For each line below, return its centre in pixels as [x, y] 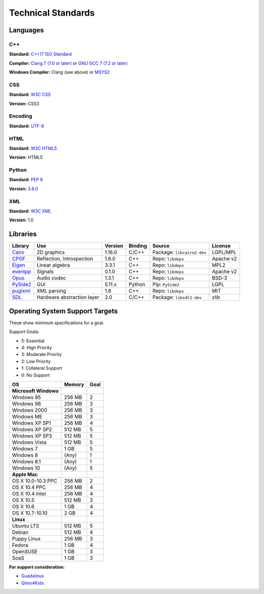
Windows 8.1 [26, 461]
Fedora [20, 545]
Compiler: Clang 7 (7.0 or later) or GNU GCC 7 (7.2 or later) [68, 63]
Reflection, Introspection [65, 259]
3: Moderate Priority [42, 355]
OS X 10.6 [23, 506]
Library [21, 246]
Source [161, 246]
